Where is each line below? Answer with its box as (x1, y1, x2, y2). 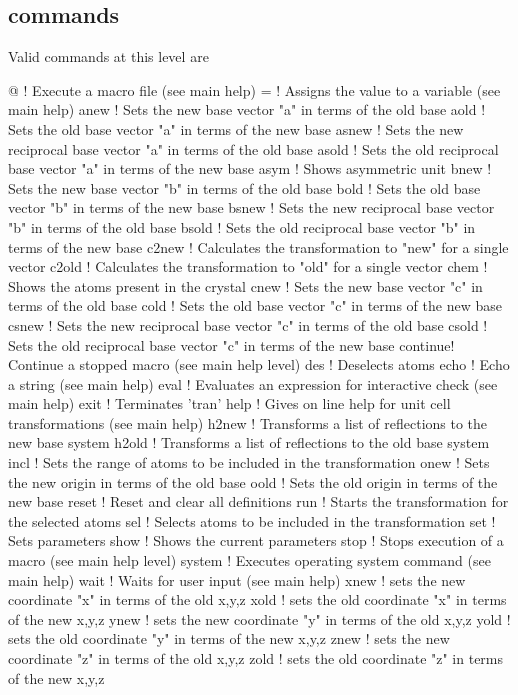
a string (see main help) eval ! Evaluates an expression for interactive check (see (8, 373, 498, 394)
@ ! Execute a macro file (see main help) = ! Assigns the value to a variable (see (8, 79, 501, 100)
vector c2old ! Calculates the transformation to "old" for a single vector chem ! (8, 256, 488, 277)
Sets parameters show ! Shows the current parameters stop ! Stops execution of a (8, 530, 504, 551)
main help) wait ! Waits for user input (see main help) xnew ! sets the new (8, 569, 466, 590)
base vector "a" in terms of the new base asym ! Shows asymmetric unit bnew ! (8, 158, 492, 179)
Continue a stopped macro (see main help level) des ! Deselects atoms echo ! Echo (8, 354, 510, 375)
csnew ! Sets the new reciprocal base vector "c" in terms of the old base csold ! (8, 314, 488, 335)
